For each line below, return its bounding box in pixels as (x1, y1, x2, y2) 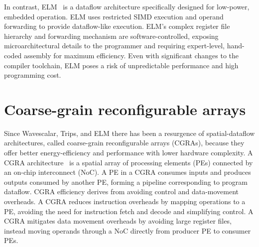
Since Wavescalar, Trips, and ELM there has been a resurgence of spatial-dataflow (4, 127, 255, 138)
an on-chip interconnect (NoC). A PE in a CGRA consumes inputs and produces (4, 167, 251, 177)
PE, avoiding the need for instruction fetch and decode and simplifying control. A (4, 206, 254, 216)
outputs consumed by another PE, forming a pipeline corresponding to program (4, 176, 248, 187)
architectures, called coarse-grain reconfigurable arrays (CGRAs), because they (4, 137, 245, 148)
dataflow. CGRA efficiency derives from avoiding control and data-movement (4, 186, 239, 197)
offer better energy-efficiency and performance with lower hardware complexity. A (4, 147, 253, 158)
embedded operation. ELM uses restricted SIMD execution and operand (4, 11, 224, 21)
